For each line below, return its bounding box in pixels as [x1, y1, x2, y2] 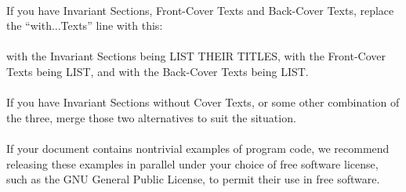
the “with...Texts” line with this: [6, 17, 163, 34]
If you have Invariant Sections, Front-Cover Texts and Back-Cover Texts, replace [6, 2, 394, 18]
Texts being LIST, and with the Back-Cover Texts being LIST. [6, 63, 309, 79]
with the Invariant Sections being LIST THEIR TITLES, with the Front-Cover [6, 48, 386, 64]
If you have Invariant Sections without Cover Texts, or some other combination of [6, 94, 400, 110]
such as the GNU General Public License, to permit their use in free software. [6, 171, 380, 187]
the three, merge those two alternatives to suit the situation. [6, 109, 296, 125]
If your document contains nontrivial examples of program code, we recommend [6, 139, 390, 156]
